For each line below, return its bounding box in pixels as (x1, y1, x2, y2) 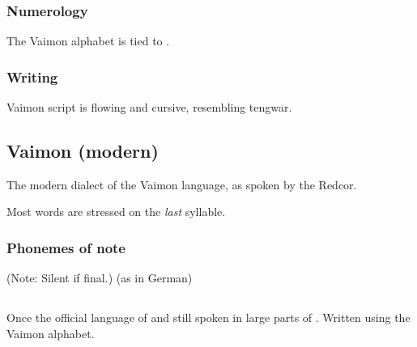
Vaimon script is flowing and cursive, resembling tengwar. (6, 99, 292, 116)
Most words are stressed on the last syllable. (6, 203, 226, 220)
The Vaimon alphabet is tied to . (6, 32, 170, 49)
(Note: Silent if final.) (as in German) (6, 269, 193, 286)
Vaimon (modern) (6, 138, 159, 163)
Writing (6, 66, 58, 87)
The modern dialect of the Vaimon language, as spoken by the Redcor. (6, 176, 357, 193)
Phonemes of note (6, 237, 126, 257)
